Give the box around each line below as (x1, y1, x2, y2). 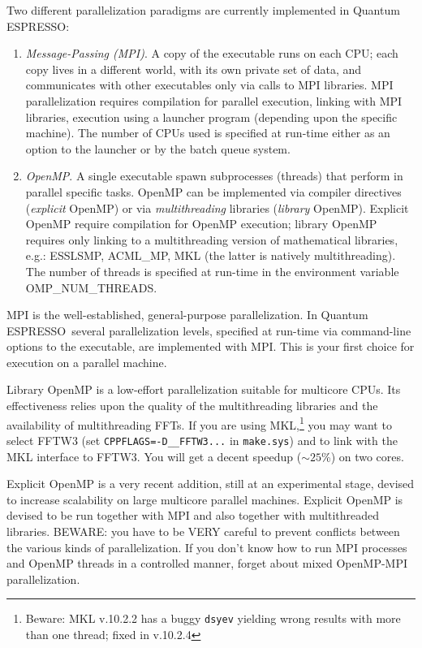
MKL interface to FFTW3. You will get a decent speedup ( (6, 447, 302, 464)
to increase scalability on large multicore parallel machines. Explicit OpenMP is (6, 490, 403, 508)
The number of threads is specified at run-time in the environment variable (25, 262, 399, 279)
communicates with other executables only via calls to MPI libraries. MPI (25, 76, 394, 93)
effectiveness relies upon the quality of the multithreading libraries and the (6, 397, 378, 414)
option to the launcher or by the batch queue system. (25, 140, 291, 157)
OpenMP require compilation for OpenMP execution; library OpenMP (25, 215, 377, 232)
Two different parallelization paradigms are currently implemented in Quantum (6, 2, 400, 18)
